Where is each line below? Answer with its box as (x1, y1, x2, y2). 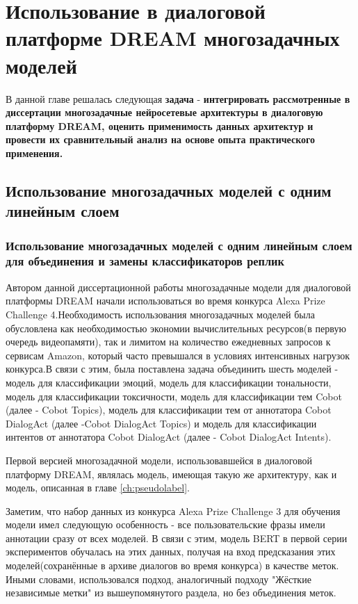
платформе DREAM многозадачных (6, 24, 340, 52)
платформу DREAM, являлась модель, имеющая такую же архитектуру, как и (6, 466, 337, 481)
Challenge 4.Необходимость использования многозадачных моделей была (6, 307, 315, 321)
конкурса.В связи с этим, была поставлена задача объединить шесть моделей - (6, 361, 339, 376)
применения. (6, 145, 63, 160)
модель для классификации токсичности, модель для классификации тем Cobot (6, 389, 342, 403)
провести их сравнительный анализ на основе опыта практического (6, 132, 316, 147)
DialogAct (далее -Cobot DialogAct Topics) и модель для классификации (6, 416, 317, 430)
